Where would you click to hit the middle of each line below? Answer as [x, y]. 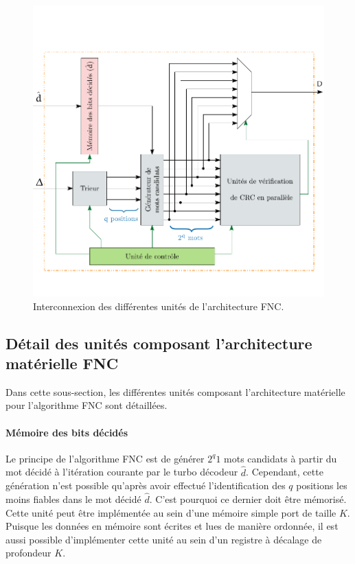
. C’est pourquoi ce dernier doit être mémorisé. [248, 498]
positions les [322, 485]
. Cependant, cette [285, 472]
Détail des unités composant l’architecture [159, 343]
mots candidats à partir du [280, 458]
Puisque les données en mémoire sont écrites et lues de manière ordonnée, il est [172, 526]
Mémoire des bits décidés [67, 432]
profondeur [28, 553]
